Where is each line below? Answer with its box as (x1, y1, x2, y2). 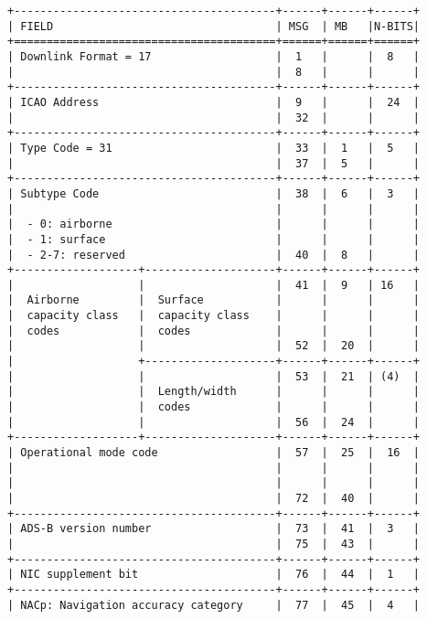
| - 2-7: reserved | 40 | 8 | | (7, 248, 421, 261)
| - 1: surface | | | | (7, 232, 421, 246)
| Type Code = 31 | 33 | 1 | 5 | (7, 141, 421, 155)
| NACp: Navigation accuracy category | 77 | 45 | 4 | (7, 598, 421, 612)
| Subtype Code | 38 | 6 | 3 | (7, 187, 421, 200)
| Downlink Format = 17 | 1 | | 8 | (7, 49, 421, 63)
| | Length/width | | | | (7, 385, 421, 399)
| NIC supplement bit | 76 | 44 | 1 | (7, 568, 421, 582)
